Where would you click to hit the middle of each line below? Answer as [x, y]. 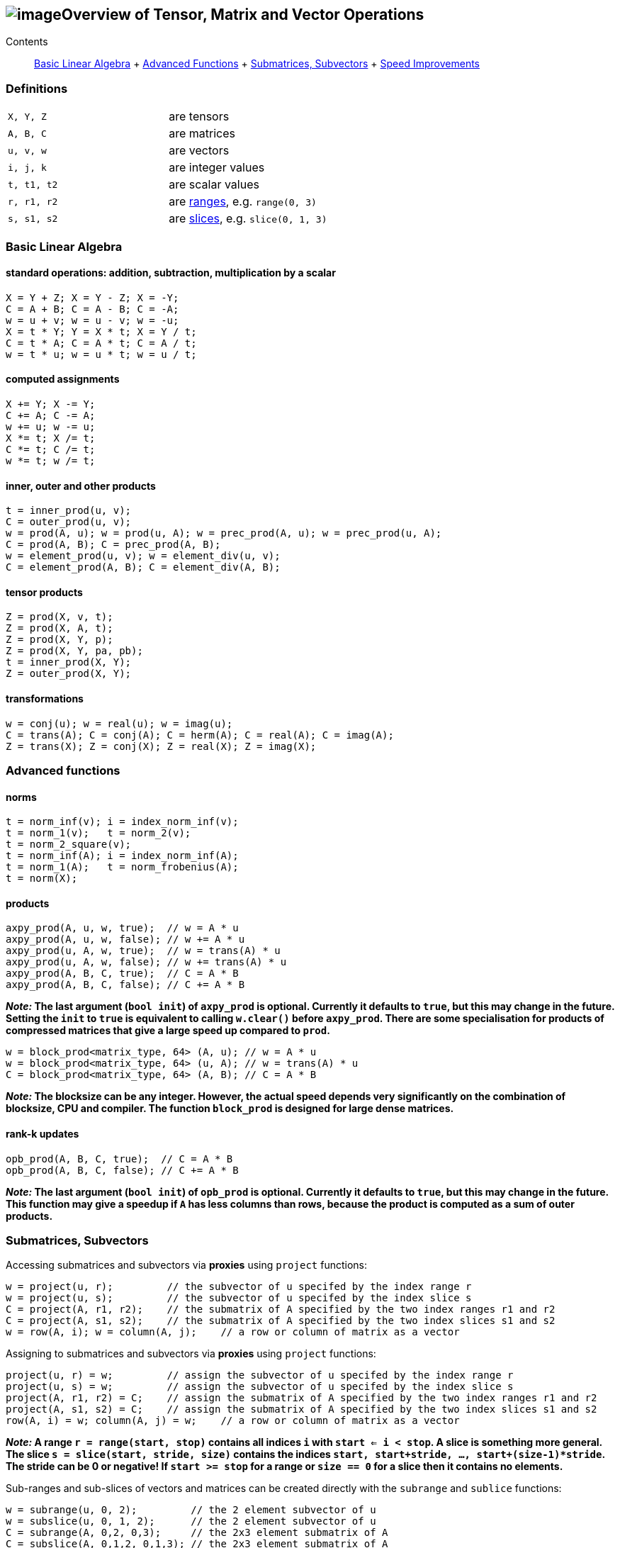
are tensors [199, 117]
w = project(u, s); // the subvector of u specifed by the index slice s [239, 1298]
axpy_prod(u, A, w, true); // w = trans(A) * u [143, 951]
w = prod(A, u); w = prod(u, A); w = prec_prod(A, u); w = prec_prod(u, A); [224, 533]
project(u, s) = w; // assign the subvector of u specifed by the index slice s [260, 1387]
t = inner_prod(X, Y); [69, 662]
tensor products [44, 592]
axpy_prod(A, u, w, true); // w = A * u [122, 928]
